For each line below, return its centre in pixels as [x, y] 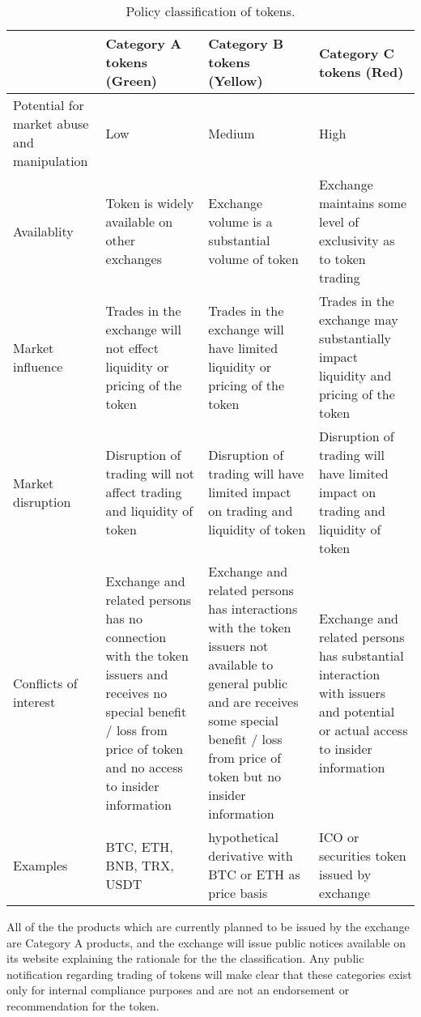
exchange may [358, 319]
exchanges [134, 259]
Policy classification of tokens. [210, 11]
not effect [132, 347]
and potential [357, 711]
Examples [40, 865]
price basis [238, 893]
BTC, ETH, [139, 846]
